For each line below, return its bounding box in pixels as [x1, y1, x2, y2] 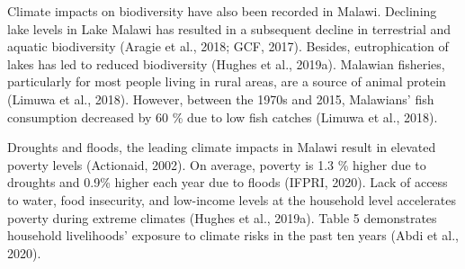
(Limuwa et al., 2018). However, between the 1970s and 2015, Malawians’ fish [7, 89, 434, 108]
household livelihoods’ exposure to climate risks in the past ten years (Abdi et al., [7, 226, 459, 245]
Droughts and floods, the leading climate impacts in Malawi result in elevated [7, 138, 436, 157]
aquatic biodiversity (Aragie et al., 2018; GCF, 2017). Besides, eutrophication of [7, 37, 449, 56]
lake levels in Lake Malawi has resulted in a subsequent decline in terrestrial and [7, 19, 452, 38]
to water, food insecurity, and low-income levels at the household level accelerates [7, 190, 456, 209]
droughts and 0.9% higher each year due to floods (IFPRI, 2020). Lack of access [7, 173, 448, 192]
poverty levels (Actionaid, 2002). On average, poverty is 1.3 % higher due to [7, 155, 426, 174]
